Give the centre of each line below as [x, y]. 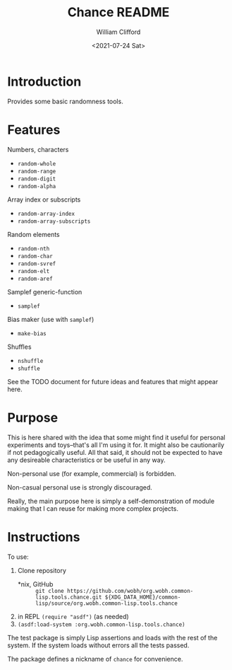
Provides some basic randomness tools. [65, 101]
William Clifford [118, 32]
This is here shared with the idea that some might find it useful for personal [116, 437]
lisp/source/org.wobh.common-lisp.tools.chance [106, 603]
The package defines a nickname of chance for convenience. [95, 659]
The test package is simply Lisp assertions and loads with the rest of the [112, 637]
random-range [37, 171]
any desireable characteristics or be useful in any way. [86, 460]
